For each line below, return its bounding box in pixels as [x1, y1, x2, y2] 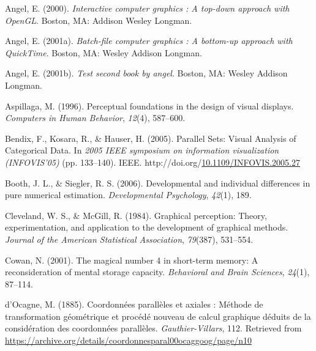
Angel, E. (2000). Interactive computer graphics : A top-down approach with [5, 2, 290, 14]
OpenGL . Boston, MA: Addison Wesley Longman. [5, 13, 192, 26]
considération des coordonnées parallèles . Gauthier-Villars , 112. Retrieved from [5, 322, 302, 334]
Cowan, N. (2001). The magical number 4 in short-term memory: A [5, 253, 258, 266]
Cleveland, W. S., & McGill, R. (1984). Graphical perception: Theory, [5, 209, 267, 221]
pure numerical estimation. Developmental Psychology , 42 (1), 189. [5, 188, 252, 201]
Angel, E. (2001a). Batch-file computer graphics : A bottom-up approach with [5, 34, 293, 47]
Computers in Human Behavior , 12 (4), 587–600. [5, 111, 186, 124]
